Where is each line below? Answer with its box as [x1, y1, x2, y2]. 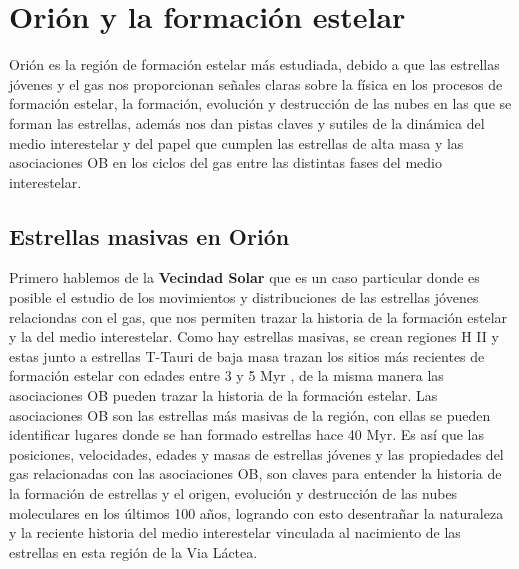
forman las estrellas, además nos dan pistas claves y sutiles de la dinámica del [9, 112, 485, 133]
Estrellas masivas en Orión [9, 220, 290, 251]
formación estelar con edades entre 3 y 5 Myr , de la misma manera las [9, 365, 444, 386]
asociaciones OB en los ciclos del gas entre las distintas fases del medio [9, 152, 442, 173]
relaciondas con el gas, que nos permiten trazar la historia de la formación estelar [9, 306, 508, 327]
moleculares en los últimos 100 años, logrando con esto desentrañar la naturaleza [9, 502, 504, 523]
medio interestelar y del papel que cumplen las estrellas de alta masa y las [9, 132, 464, 153]
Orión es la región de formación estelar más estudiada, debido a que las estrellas [9, 54, 500, 75]
